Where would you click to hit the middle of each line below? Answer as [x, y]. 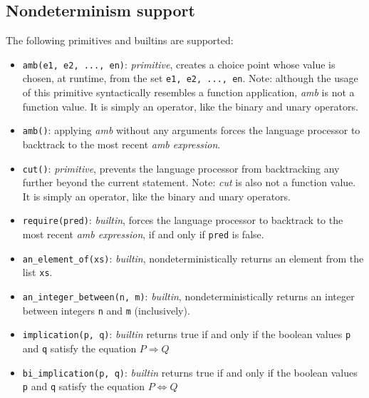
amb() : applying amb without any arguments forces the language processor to [191, 130]
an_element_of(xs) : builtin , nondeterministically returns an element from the [193, 258]
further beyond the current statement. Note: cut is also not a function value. [189, 182]
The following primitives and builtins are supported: [120, 40]
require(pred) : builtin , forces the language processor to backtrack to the [183, 220]
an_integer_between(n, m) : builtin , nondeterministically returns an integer [188, 296]
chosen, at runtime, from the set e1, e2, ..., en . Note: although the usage [190, 78]
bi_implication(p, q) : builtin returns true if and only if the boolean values [190, 372]
